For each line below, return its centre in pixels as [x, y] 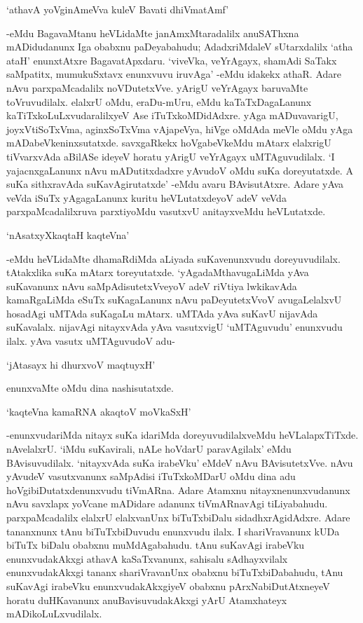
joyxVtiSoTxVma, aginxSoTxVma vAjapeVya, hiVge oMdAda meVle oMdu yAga [180, 129]
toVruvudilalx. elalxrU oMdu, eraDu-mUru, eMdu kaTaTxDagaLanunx [159, 101]
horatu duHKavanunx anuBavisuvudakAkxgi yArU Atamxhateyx [147, 600]
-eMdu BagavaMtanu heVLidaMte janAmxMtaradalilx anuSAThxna [153, 33]
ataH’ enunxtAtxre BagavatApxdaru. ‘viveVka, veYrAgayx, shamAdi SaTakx [172, 60]
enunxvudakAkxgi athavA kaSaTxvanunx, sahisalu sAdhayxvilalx [147, 558]
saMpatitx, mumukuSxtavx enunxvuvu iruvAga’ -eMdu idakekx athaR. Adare [174, 74]
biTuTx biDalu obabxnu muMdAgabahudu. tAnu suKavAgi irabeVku [156, 545]
